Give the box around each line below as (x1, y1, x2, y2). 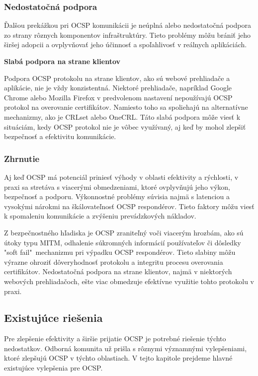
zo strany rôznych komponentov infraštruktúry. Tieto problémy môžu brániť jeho (4, 29, 251, 40)
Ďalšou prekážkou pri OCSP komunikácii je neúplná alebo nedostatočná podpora (4, 20, 251, 30)
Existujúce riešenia (4, 310, 103, 325)
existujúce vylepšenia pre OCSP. (4, 363, 103, 373)
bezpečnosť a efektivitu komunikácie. (4, 131, 116, 142)
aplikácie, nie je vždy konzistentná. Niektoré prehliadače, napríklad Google (4, 82, 232, 93)
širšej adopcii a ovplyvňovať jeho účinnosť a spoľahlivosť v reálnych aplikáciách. (4, 39, 247, 50)
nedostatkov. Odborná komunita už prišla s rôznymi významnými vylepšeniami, (4, 343, 247, 353)
